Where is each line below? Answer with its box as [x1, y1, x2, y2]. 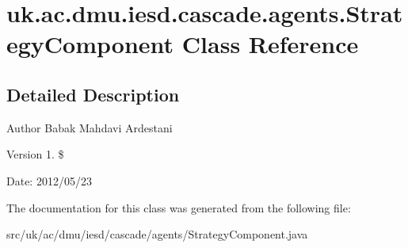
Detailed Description [6, 82, 180, 106]
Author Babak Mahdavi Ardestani [6, 119, 173, 135]
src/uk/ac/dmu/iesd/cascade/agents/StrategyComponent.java [6, 226, 308, 242]
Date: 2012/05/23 [6, 172, 92, 189]
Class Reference [181, 28, 359, 60]
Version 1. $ [6, 146, 64, 162]
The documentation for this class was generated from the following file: [6, 199, 351, 216]
